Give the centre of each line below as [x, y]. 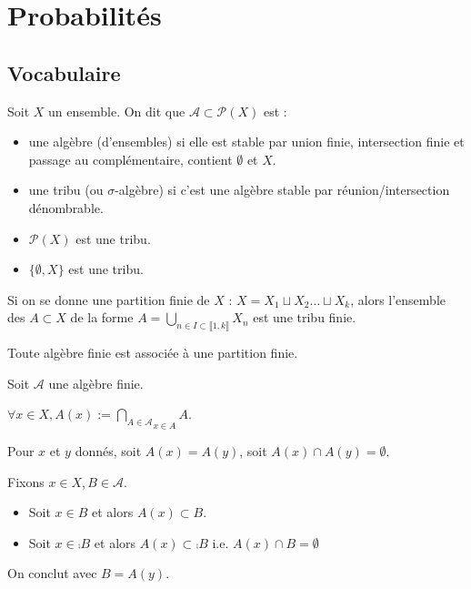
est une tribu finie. [305, 317]
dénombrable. [66, 207]
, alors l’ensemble [398, 299]
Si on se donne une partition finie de [109, 299]
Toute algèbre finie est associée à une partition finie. [153, 353]
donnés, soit [108, 450]
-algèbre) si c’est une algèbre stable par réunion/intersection [282, 190]
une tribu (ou [66, 190]
